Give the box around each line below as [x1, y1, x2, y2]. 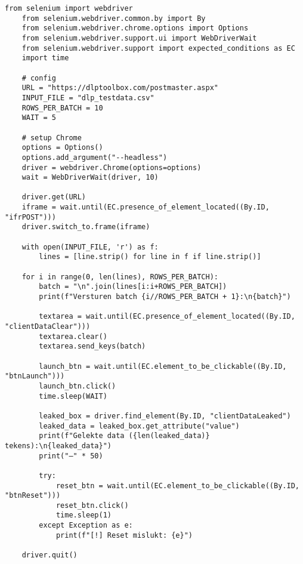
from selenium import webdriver [5, 4, 133, 13]
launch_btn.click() [39, 381, 116, 390]
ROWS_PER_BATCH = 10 [21, 103, 103, 112]
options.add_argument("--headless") [21, 153, 168, 162]
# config [21, 73, 56, 82]
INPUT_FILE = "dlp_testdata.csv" [21, 93, 154, 102]
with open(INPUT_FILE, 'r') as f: [21, 242, 159, 251]
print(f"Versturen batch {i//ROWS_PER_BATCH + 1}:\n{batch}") [39, 292, 291, 301]
